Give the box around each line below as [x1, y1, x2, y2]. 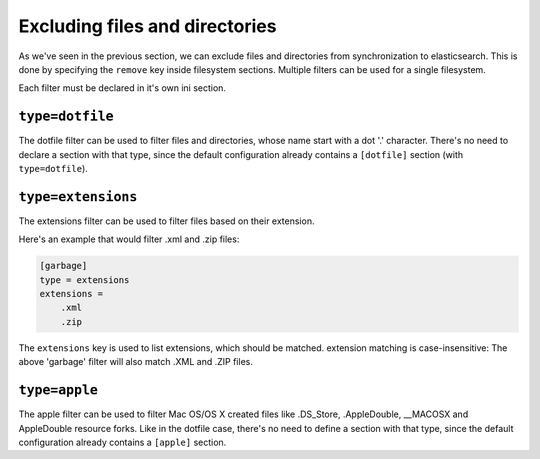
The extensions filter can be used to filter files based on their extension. [18, 215, 315, 227]
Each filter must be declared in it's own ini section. [18, 82, 227, 94]
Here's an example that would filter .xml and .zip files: [18, 233, 240, 245]
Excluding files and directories [18, 15, 277, 37]
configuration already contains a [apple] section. [18, 436, 227, 448]
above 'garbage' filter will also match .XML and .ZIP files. [18, 356, 254, 368]
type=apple [18, 382, 99, 399]
